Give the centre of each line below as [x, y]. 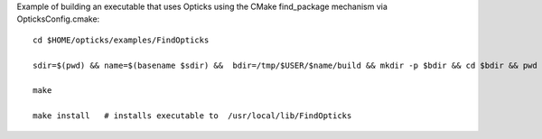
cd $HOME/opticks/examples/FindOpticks [121, 40]
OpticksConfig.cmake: [58, 19]
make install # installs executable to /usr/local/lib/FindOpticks [192, 116]
